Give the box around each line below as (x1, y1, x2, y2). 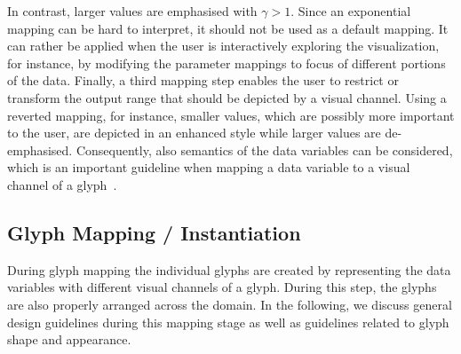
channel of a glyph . (7, 175, 117, 193)
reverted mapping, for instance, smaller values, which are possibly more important (7, 106, 455, 124)
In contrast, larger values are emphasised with (7, 2, 258, 20)
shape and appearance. (7, 330, 131, 349)
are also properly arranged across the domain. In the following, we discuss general (7, 295, 452, 313)
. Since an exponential (290, 2, 411, 20)
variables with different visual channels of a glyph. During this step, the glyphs (7, 278, 437, 296)
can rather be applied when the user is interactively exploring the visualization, (7, 36, 440, 55)
